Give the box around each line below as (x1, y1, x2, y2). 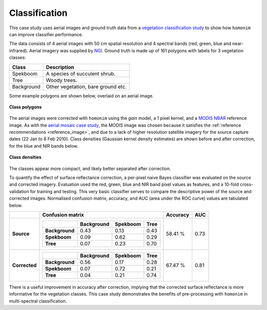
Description (46, 63, 74, 70)
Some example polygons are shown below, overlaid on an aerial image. (9, 93, 154, 99)
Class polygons (9, 104, 42, 110)
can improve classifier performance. (9, 31, 84, 37)
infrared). (9, 48, 28, 53)
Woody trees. (46, 77, 78, 84)
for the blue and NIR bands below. (9, 143, 79, 149)
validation (9, 188, 29, 194)
